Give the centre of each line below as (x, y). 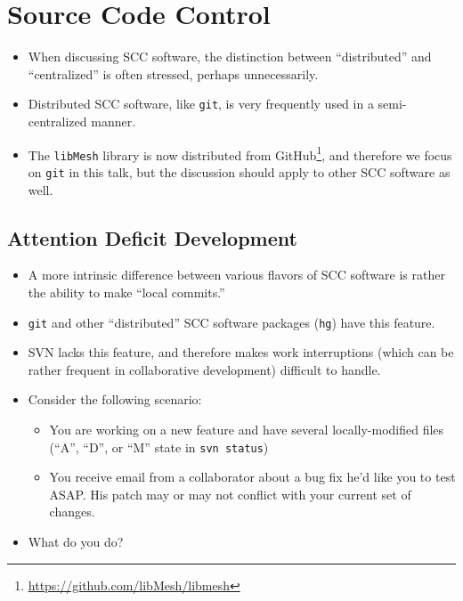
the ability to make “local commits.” (126, 292)
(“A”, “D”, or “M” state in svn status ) (159, 447)
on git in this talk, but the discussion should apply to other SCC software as (239, 171)
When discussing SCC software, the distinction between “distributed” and (230, 57)
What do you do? (76, 541)
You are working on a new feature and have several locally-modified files (247, 429)
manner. (114, 121)
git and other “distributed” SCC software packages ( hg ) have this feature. (231, 322)
